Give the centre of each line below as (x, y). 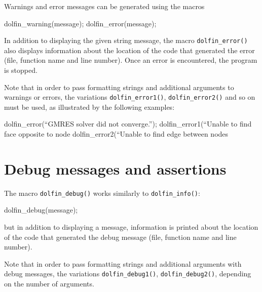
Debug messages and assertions (115, 168)
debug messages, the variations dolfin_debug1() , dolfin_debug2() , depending (128, 274)
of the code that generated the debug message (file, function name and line (120, 237)
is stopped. (21, 70)
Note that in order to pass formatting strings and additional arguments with (123, 263)
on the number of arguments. (49, 284)
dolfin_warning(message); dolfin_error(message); (80, 23)
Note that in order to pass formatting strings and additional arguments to (119, 87)
